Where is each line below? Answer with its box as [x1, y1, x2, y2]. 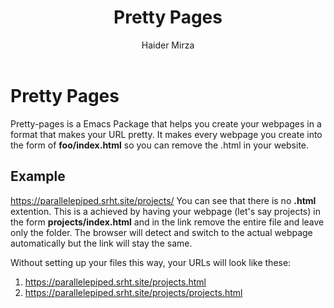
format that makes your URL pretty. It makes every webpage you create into [10, 128, 323, 140]
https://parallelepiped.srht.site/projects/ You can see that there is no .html [10, 194, 317, 206]
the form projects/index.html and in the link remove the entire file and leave [10, 216, 325, 228]
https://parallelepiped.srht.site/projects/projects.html [24, 286, 243, 298]
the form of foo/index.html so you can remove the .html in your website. [10, 139, 310, 151]
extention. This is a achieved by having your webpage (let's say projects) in [10, 205, 321, 217]
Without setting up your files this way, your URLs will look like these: [10, 256, 292, 268]
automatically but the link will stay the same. [10, 237, 193, 249]
